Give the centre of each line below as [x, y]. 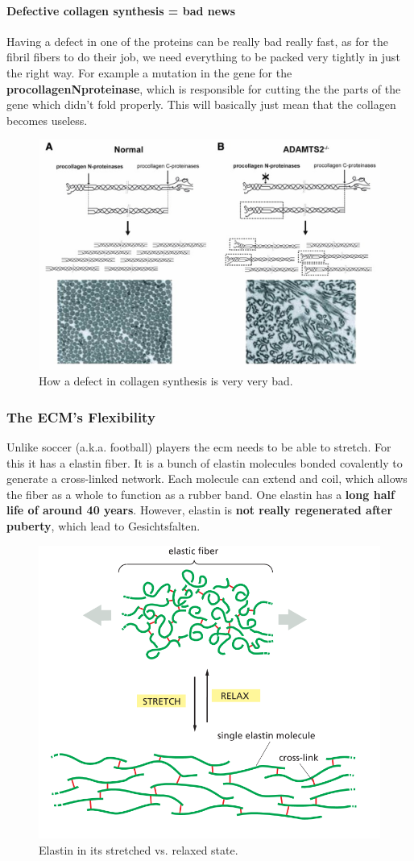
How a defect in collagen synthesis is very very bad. [166, 381]
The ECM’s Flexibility [81, 416]
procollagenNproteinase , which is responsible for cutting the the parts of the [204, 88]
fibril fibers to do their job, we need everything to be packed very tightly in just [203, 57]
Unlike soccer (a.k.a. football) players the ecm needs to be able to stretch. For [199, 447]
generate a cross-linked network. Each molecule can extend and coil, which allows [207, 478]
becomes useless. [47, 120]
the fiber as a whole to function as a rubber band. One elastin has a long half [201, 494]
